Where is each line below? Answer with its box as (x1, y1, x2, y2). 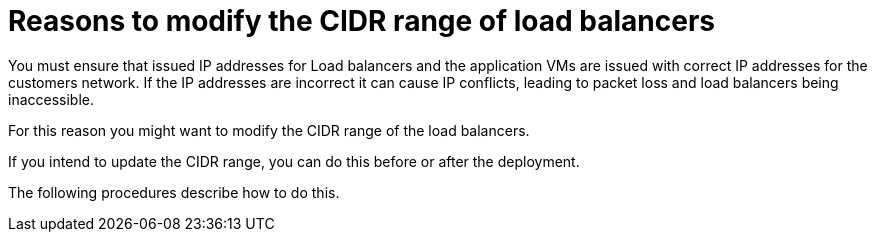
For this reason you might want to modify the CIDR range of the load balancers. (8, 121, 530, 139)
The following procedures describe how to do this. (8, 183, 340, 201)
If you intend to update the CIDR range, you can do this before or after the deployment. (8, 152, 580, 170)
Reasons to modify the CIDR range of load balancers (8, 4, 716, 38)
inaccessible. (8, 90, 95, 108)
